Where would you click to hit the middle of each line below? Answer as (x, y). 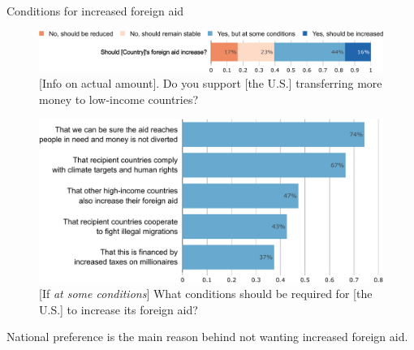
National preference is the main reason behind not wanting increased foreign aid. (207, 337)
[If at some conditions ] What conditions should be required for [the (206, 294)
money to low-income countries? (119, 99)
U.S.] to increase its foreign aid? (119, 309)
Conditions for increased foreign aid (95, 11)
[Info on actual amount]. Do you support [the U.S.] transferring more (211, 83)
